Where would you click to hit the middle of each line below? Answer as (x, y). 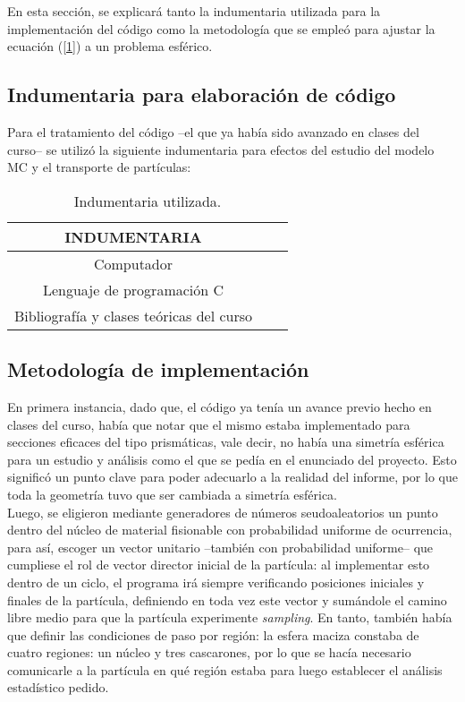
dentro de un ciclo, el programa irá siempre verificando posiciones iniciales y (216, 582)
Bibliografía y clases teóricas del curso (134, 315)
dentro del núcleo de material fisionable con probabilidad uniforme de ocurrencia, (230, 530)
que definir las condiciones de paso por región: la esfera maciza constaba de (213, 634)
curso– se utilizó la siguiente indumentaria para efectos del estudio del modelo (221, 149)
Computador (133, 263)
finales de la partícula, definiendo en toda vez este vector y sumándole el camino (227, 599)
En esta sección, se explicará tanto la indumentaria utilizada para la (194, 11)
